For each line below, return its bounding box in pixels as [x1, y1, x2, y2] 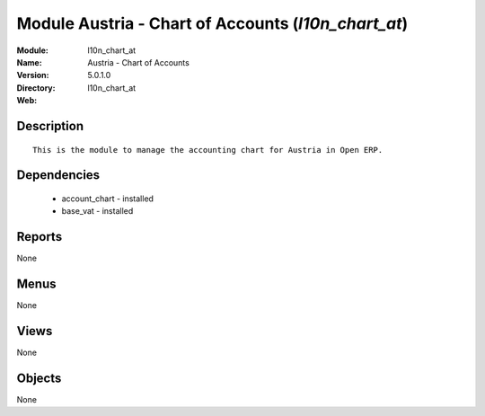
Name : [16, 57, 42, 67]
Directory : [16, 82, 56, 93]
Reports [16, 229, 63, 244]
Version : [16, 70, 49, 81]
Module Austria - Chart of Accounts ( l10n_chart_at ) [16, 13, 409, 33]
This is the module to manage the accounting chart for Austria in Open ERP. [32, 145, 384, 155]
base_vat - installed [61, 206, 134, 217]
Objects [16, 370, 62, 385]
